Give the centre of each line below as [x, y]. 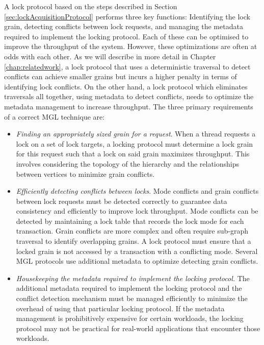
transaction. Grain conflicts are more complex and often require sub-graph [132, 231]
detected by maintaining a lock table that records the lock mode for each [130, 221]
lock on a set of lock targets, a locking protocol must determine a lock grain [135, 143]
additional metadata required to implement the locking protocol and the [129, 288]
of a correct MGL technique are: [55, 116]
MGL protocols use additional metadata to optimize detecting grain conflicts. [137, 261]
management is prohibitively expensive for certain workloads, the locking [130, 318]
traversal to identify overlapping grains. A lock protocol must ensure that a [134, 241]
